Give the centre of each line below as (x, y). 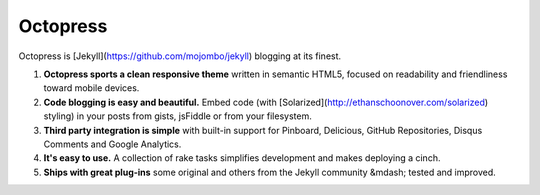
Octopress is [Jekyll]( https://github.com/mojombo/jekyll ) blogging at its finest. (180, 56)
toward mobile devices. (91, 88)
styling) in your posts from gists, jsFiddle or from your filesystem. (177, 116)
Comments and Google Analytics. (112, 144)
